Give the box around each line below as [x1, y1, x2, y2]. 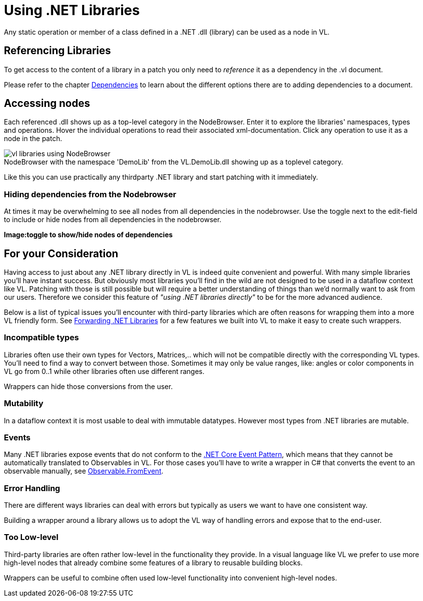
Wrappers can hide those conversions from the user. [4, 382, 173, 391]
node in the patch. [4, 134, 62, 143]
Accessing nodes [4, 97, 90, 110]
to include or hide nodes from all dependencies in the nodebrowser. [4, 215, 222, 224]
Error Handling [4, 483, 60, 493]
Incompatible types [4, 332, 79, 343]
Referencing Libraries [4, 44, 111, 57]
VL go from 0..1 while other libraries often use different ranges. [4, 367, 204, 375]
